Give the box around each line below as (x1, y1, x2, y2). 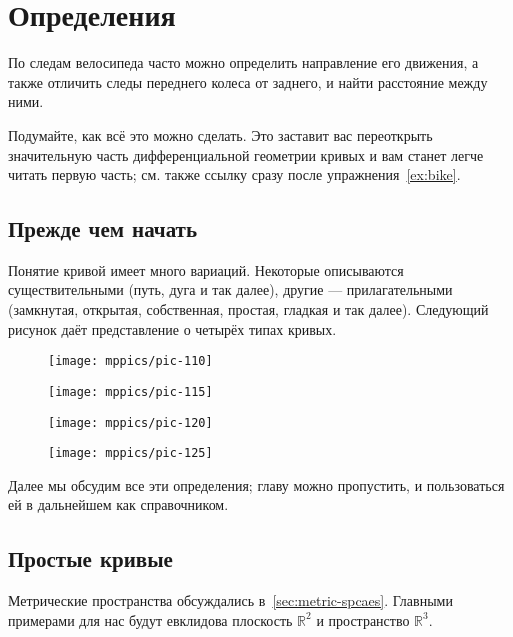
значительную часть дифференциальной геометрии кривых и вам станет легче (8, 144, 484, 165)
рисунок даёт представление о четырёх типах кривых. (8, 318, 337, 339)
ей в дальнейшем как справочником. (8, 494, 229, 515)
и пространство (316, 609, 410, 630)
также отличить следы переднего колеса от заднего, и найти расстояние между (8, 71, 488, 92)
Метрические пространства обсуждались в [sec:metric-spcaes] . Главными (8, 590, 453, 611)
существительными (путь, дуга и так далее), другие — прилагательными (8, 279, 453, 300)
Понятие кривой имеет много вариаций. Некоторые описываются (8, 259, 404, 280)
